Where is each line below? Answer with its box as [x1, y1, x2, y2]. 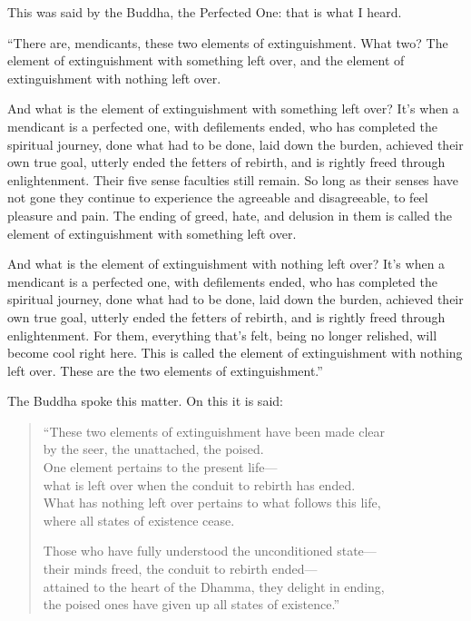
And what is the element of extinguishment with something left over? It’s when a [7, 99, 459, 118]
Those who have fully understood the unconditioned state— [43, 541, 377, 560]
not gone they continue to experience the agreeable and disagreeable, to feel [7, 188, 428, 207]
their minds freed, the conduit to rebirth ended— [43, 559, 318, 578]
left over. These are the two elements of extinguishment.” [7, 360, 323, 379]
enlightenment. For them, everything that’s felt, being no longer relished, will [7, 325, 437, 344]
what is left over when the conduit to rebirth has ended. [43, 475, 356, 494]
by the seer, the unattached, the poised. [43, 439, 264, 458]
